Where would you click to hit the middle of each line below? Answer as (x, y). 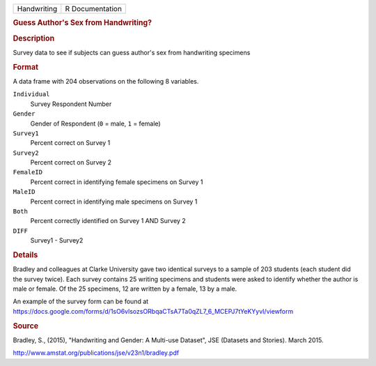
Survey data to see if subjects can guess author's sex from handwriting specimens (132, 52)
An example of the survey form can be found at (81, 302)
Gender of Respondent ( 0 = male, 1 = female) (95, 123)
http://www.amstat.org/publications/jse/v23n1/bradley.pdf (96, 353)
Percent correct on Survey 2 (71, 162)
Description (34, 38)
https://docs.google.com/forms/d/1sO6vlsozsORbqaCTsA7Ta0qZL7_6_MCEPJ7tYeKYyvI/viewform (153, 311)
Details (25, 255)
